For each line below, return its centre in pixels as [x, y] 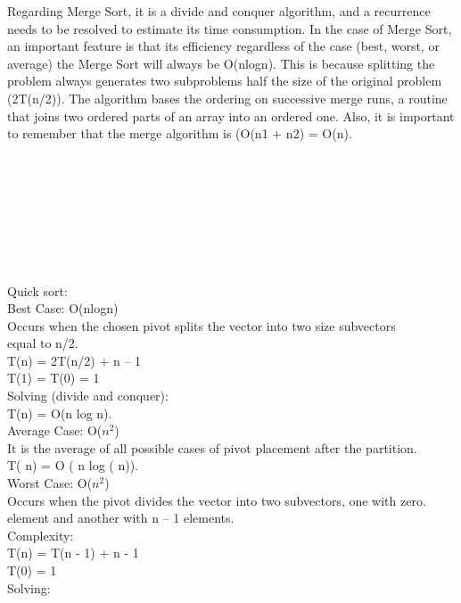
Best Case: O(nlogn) [63, 308]
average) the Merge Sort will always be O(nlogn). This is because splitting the [221, 63]
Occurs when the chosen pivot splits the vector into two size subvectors [202, 325]
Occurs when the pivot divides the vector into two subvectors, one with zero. [217, 500]
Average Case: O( [55, 430]
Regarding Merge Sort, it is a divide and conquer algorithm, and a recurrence [219, 11]
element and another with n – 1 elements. [121, 518]
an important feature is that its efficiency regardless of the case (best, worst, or [223, 46]
